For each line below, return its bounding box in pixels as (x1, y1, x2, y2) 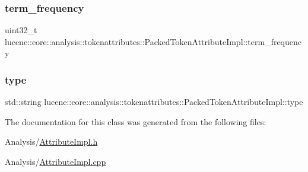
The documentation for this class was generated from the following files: (5, 115, 266, 128)
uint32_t (5, 24, 37, 36)
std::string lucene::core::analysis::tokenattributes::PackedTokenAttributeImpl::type (5, 95, 303, 108)
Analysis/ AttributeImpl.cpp (5, 155, 106, 167)
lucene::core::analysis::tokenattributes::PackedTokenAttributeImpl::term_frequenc (5, 35, 302, 47)
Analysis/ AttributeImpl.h (5, 135, 98, 148)
